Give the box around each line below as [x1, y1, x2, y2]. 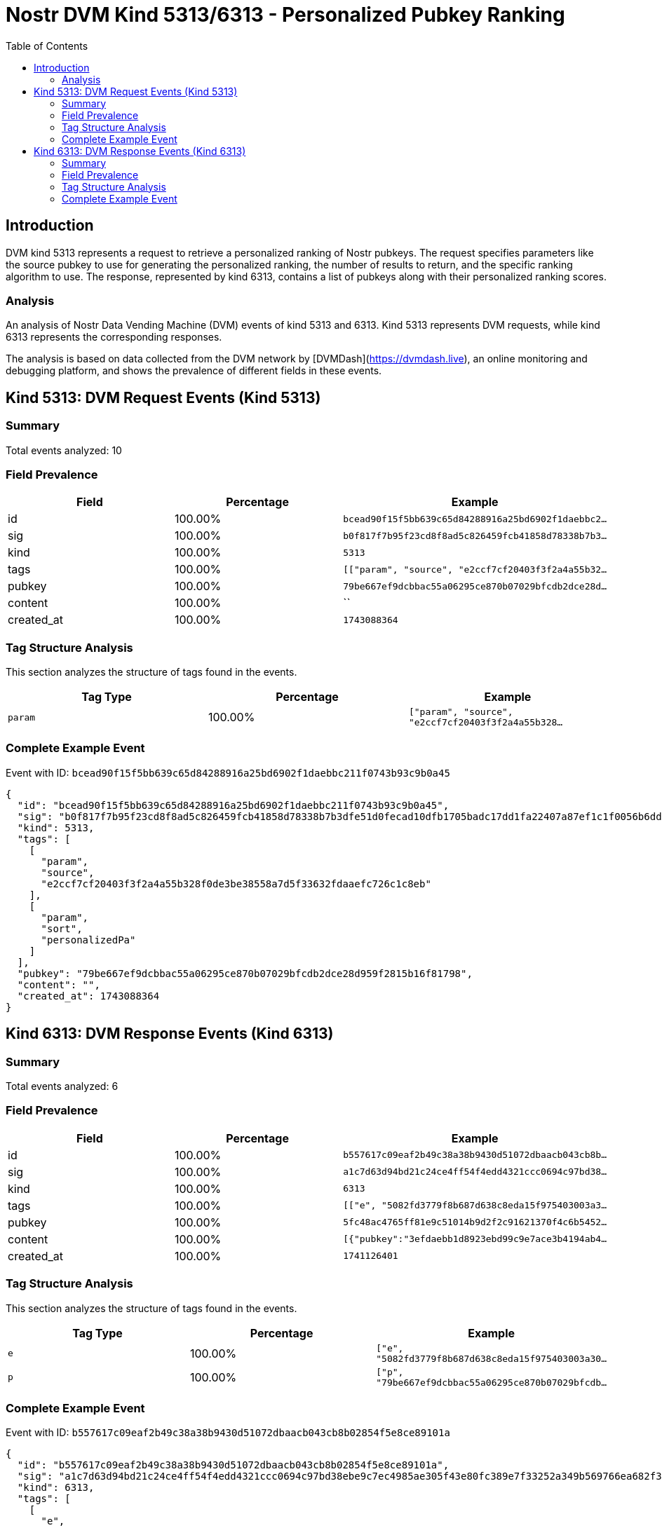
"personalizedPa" [41, 934, 136, 946]
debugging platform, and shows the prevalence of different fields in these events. [6, 364, 382, 377]
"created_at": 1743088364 [17, 990, 160, 1002]
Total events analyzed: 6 [6, 1080, 119, 1093]
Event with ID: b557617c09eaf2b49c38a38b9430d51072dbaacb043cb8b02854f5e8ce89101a [6, 1426, 450, 1439]
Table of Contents [6, 39, 88, 52]
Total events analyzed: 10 [6, 444, 122, 456]
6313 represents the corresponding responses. [6, 331, 222, 343]
